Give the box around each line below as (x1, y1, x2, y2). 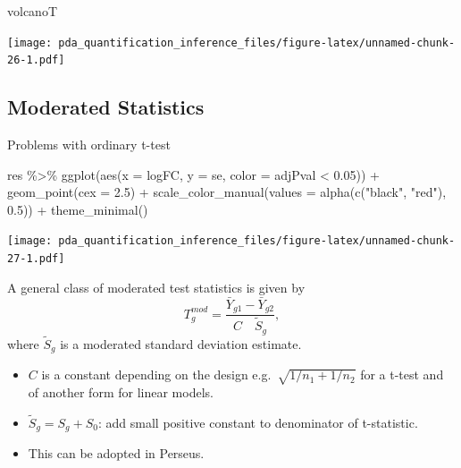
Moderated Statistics (7, 93, 205, 121)
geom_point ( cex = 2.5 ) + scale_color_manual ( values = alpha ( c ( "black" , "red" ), (7, 183, 447, 201)
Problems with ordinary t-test (7, 135, 171, 154)
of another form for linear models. (28, 383, 214, 402)
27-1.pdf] (7, 252, 65, 266)
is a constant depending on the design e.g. (41, 365, 272, 384)
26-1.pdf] (7, 54, 65, 67)
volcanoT (7, 2, 57, 20)
